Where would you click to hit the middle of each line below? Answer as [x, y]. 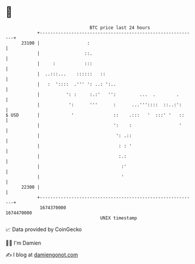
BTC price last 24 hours [120, 28]
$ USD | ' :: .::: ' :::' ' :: [95, 115]
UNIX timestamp [119, 218]
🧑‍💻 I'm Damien [23, 243]
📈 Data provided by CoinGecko [44, 229]
